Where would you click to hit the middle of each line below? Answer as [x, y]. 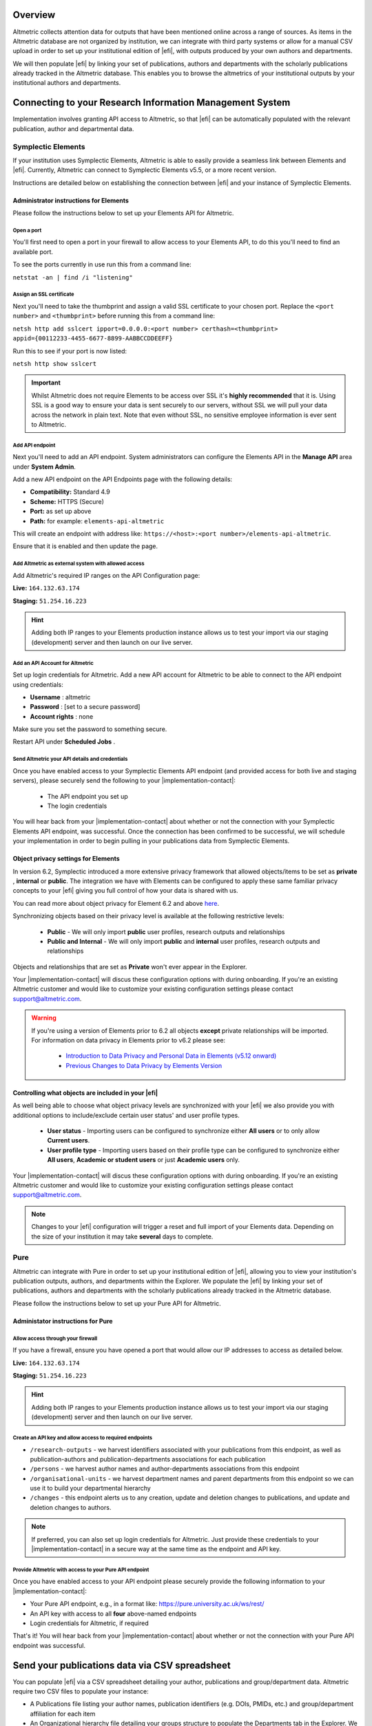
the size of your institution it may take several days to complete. [122, 1237]
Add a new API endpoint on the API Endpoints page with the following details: [123, 479]
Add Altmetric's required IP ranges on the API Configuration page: [106, 575]
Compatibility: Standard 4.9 [70, 492]
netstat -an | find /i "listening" [73, 277]
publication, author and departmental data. [73, 128]
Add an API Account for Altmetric [53, 663]
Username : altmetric [60, 697]
